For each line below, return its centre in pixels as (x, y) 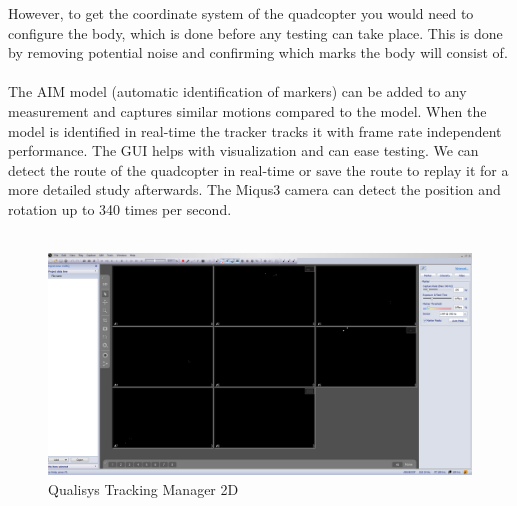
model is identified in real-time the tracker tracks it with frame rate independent (255, 130)
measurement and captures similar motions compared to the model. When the (247, 110)
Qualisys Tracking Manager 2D (143, 488)
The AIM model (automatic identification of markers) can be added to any (237, 91)
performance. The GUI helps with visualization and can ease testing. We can (243, 150)
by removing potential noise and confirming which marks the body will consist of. (258, 52)
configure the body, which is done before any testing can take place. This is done (255, 32)
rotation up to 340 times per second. (120, 208)
